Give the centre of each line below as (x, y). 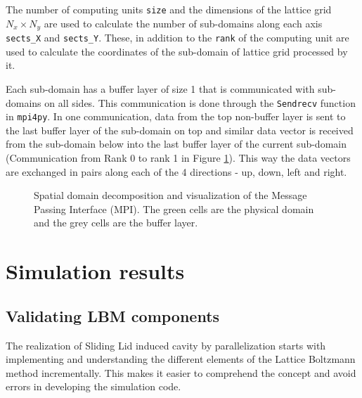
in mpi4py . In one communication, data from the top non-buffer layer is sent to (176, 116)
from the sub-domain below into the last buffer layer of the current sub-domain (176, 144)
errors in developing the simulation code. (93, 386)
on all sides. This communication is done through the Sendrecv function (200, 102)
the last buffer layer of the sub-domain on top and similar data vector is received (180, 130)
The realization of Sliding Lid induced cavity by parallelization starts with (166, 345)
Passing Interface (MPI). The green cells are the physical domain (174, 208)
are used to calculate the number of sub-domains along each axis (183, 23)
